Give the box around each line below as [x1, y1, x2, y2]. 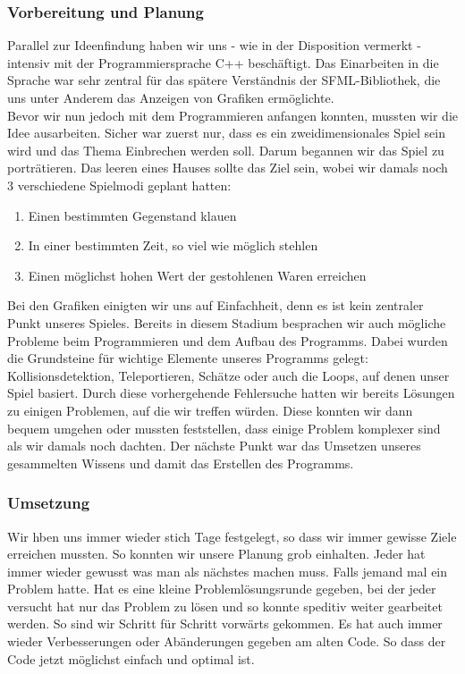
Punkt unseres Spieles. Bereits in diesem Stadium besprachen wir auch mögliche [7, 313, 446, 332]
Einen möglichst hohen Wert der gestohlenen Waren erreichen [28, 265, 367, 284]
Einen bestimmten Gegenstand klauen [28, 206, 237, 224]
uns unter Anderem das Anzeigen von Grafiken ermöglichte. [7, 88, 334, 106]
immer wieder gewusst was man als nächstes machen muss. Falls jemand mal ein [7, 561, 448, 580]
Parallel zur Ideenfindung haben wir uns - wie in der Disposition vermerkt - [7, 36, 421, 55]
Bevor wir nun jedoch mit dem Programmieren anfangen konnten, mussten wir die [7, 105, 458, 124]
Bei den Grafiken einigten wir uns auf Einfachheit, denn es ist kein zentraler [7, 296, 424, 315]
